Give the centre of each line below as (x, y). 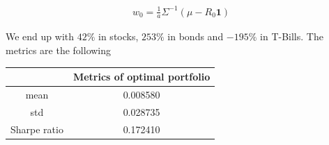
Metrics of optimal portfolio (141, 77)
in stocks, (118, 36)
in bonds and (196, 36)
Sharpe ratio (37, 129)
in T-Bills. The (292, 36)
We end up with (40, 36)
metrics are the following (59, 50)
